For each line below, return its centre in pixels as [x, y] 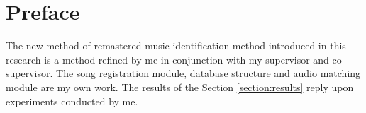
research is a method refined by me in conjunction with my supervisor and [167, 59]
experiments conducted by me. [72, 101]
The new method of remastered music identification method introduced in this [176, 46]
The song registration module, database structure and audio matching [209, 73]
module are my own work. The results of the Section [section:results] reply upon [180, 87]
